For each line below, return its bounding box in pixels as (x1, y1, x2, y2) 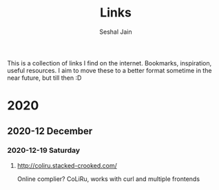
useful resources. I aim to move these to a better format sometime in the (7, 66, 212, 74)
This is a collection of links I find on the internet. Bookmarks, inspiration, (7, 59, 212, 67)
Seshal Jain (99, 28, 132, 36)
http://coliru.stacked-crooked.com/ (17, 161, 117, 169)
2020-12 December (7, 125, 93, 137)
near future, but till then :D (7, 74, 82, 82)
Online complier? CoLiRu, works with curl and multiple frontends (17, 174, 200, 183)
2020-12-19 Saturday (7, 146, 81, 156)
